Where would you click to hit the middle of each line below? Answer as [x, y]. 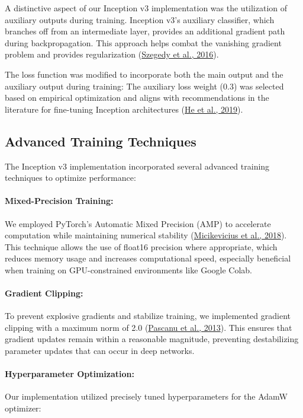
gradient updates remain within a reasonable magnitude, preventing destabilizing [152, 339]
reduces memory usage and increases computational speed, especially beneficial [148, 258]
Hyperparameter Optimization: [70, 374]
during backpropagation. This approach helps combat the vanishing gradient [143, 42]
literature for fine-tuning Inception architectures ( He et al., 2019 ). [124, 109]
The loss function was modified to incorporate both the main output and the [144, 74]
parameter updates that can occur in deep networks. [100, 351]
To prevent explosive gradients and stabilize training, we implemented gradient [148, 316]
